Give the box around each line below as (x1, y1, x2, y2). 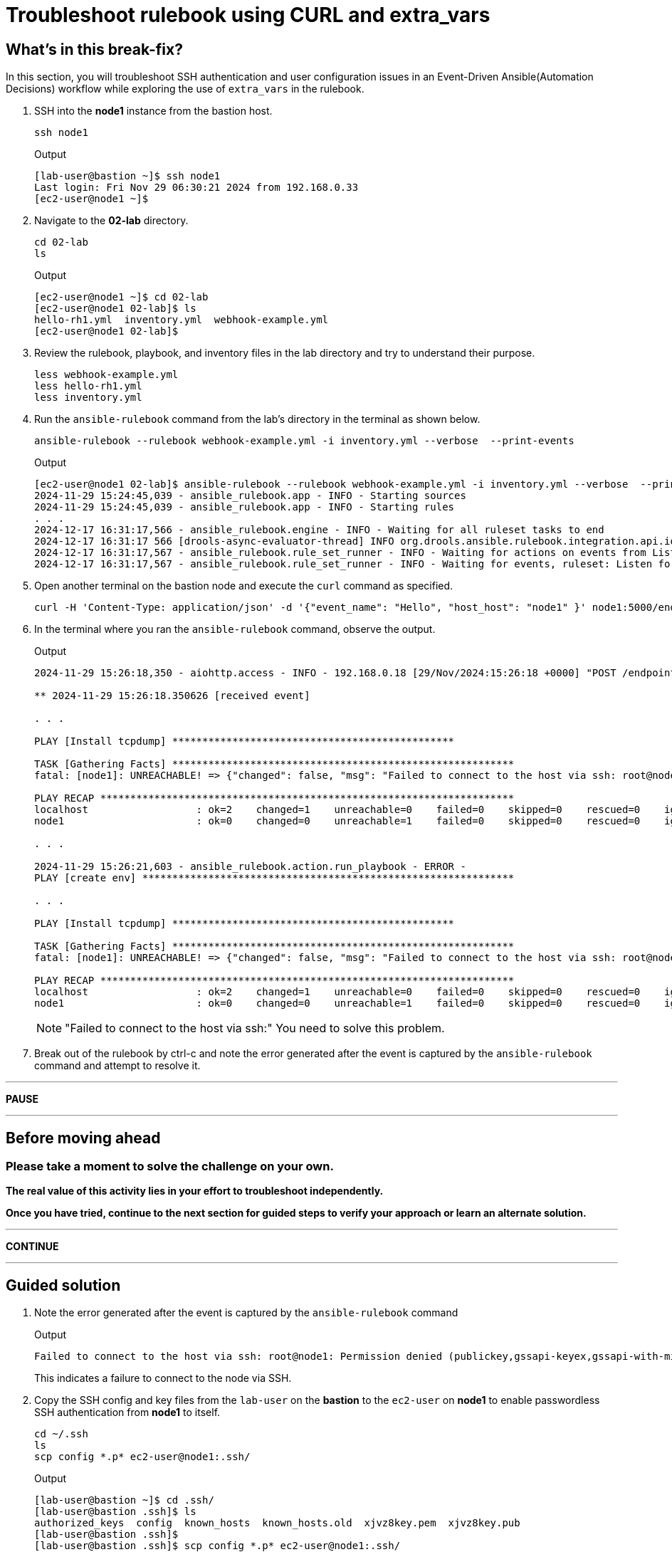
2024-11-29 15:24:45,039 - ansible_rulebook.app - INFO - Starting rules (34, 501, 455, 513)
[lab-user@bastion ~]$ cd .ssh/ (34, 1494, 214, 1506)
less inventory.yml (34, 392, 142, 404)
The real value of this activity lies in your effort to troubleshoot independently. (6, 1185, 384, 1197)
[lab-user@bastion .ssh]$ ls (34, 1506, 196, 1518)
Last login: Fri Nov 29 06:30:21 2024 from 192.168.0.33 (34, 182, 359, 194)
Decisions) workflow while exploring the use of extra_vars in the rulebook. (6, 83, 364, 95)
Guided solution (6, 1276, 121, 1294)
